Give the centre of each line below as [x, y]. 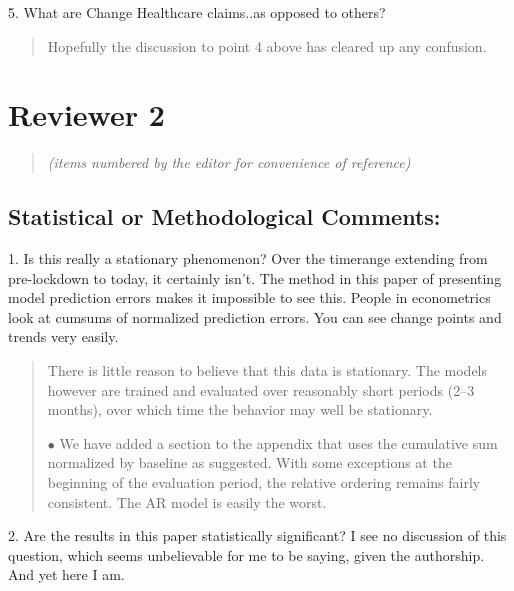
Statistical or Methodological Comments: [224, 216]
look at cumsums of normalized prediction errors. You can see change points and [255, 316]
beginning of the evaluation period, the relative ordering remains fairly [264, 482]
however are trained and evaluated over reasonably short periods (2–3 [261, 389]
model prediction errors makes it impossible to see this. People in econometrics [249, 297]
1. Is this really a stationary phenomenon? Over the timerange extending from [248, 258]
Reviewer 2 [86, 114]
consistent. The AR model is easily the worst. [187, 501]
